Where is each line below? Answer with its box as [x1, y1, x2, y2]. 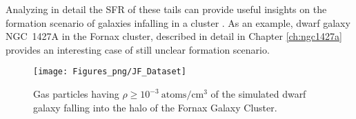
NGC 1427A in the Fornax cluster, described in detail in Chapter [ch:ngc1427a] [6, 29, 342, 43]
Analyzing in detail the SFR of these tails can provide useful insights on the [6, 2, 327, 16]
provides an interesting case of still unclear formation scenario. [6, 42, 270, 56]
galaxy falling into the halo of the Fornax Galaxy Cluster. [33, 100, 277, 114]
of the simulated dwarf [210, 87, 306, 101]
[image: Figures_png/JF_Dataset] [33, 67, 186, 77]
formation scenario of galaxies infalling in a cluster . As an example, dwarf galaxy [6, 15, 350, 30]
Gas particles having [33, 87, 119, 101]
